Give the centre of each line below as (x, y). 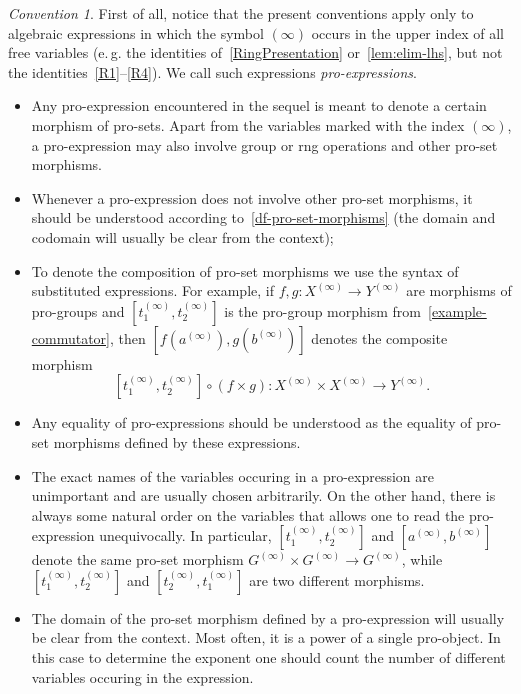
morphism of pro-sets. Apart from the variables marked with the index (248, 124)
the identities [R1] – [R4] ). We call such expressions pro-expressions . (212, 71)
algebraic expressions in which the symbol (136, 32)
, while (422, 559)
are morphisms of (459, 290)
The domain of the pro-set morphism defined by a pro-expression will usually (268, 617)
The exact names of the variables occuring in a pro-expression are (232, 475)
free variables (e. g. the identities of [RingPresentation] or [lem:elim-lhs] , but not (255, 52)
